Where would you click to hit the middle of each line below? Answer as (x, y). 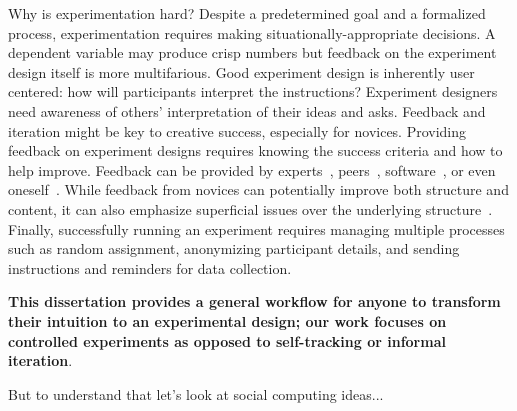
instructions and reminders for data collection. (150, 267)
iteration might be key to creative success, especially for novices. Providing (237, 130)
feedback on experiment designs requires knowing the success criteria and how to (255, 150)
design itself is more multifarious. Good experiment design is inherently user (241, 71)
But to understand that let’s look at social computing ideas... (196, 393)
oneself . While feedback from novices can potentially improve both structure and (258, 189)
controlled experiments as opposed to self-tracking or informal (227, 340)
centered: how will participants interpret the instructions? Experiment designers (253, 91)
